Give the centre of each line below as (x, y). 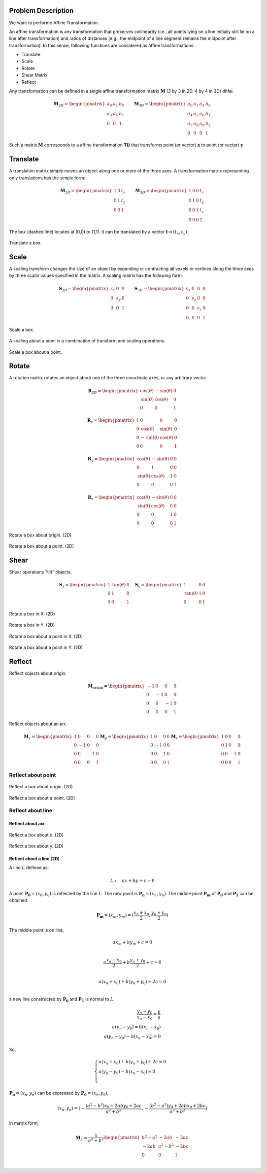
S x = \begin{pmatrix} (82, 585)
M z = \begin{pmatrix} (195, 737)
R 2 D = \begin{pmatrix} (113, 391)
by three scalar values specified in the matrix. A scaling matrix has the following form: (96, 275)
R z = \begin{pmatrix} (112, 498)
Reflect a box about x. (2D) (36, 835)
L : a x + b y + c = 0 (132, 880)
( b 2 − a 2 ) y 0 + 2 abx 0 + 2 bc (177, 1106)
